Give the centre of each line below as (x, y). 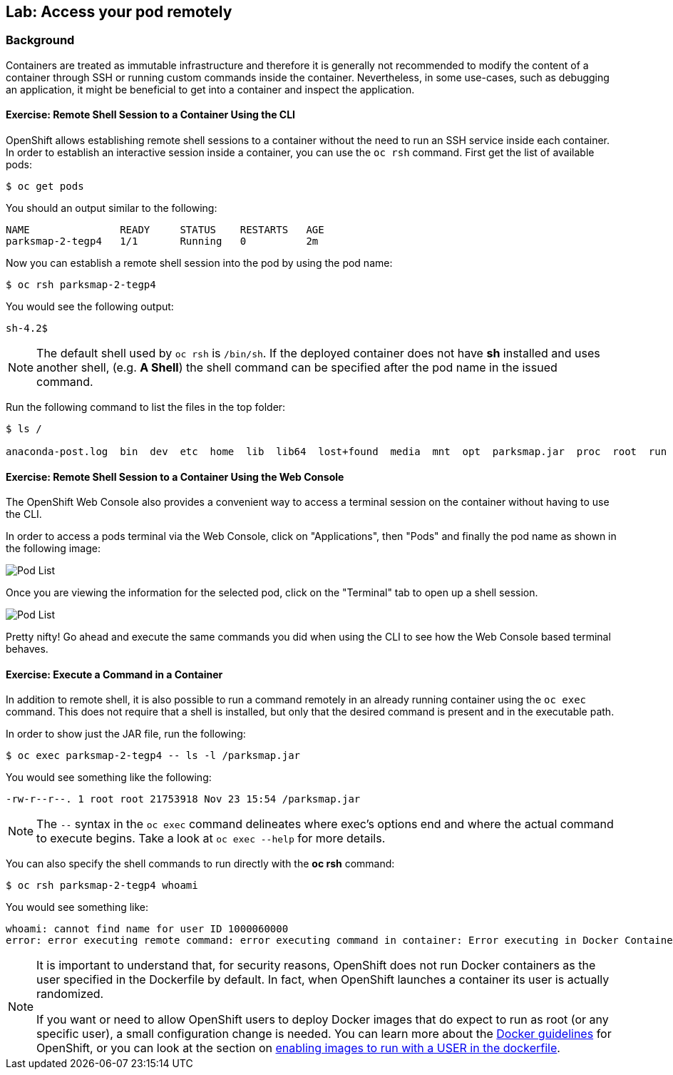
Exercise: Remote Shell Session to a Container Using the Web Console (175, 477)
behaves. (27, 649)
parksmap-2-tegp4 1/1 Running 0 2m (162, 241)
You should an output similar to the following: (112, 208)
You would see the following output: (90, 307)
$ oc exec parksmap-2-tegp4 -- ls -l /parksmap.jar (153, 756)
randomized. (70, 994)
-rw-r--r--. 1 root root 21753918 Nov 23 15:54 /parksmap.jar (183, 799)
